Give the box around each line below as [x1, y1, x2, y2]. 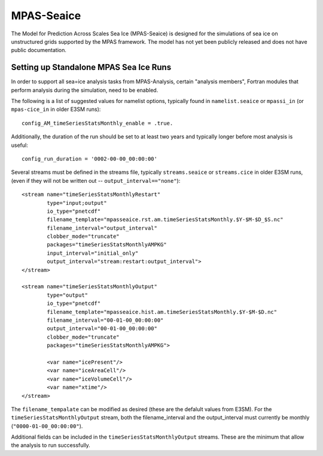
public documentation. [11, 47, 67, 54]
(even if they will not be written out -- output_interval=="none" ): [11, 177, 181, 184]
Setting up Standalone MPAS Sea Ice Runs [11, 62, 172, 73]
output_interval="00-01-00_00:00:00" [47, 325, 158, 332]
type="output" [47, 291, 89, 298]
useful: [11, 141, 28, 149]
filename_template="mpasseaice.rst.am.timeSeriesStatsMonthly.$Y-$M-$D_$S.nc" [47, 216, 284, 223]
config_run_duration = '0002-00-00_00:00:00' [22, 155, 158, 162]
